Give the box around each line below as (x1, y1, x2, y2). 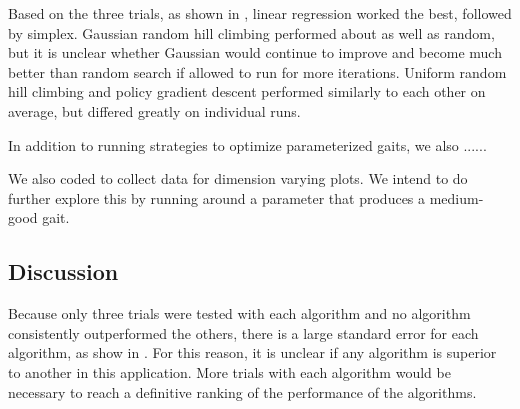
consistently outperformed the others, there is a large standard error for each (8, 322, 479, 343)
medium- (429, 187, 484, 208)
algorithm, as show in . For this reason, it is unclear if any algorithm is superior (8, 342, 497, 363)
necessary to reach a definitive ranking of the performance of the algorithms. (8, 381, 477, 402)
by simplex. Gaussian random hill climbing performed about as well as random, (8, 22, 495, 43)
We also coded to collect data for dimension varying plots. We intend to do (8, 168, 468, 189)
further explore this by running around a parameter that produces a (8, 187, 426, 208)
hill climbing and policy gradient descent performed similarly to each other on (8, 81, 486, 102)
